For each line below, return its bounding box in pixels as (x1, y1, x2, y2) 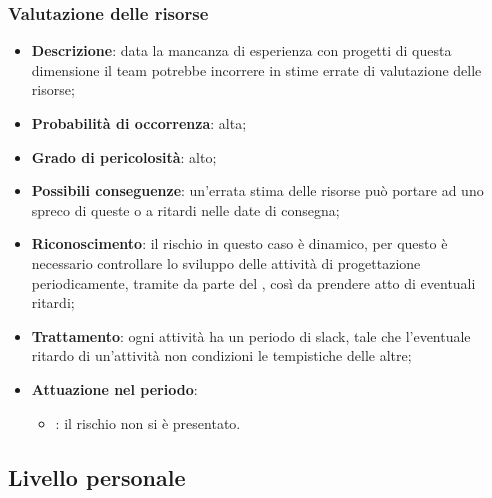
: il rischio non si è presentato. (55, 412, 241, 433)
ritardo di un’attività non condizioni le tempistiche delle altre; (31, 345, 412, 366)
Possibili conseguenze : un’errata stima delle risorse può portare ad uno (31, 180, 484, 201)
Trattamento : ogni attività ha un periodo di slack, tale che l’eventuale (31, 325, 471, 346)
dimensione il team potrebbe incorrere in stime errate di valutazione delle (31, 59, 482, 80)
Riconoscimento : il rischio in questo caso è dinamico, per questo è (31, 233, 448, 254)
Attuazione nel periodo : (31, 378, 198, 399)
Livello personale (8, 461, 186, 492)
